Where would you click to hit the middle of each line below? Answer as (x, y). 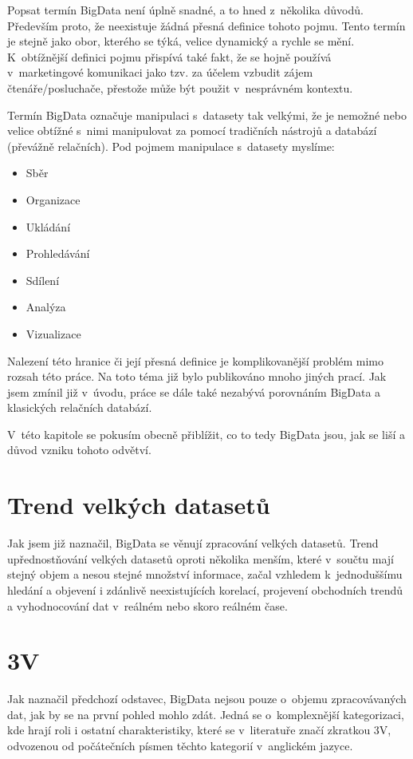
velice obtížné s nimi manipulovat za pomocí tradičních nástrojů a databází (192, 130)
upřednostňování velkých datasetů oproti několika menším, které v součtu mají (201, 558)
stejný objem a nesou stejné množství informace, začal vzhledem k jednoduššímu (205, 574)
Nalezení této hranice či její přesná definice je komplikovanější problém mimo (195, 360)
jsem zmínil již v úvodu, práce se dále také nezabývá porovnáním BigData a (194, 391)
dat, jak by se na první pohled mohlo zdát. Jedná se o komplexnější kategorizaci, (206, 714)
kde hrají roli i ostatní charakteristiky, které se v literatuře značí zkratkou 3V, (199, 730)
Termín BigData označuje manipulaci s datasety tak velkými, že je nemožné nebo (207, 115)
